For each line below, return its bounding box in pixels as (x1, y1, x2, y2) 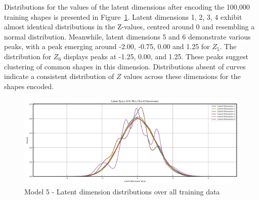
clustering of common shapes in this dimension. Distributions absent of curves (4, 61, 246, 71)
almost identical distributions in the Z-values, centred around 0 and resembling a (4, 21, 255, 32)
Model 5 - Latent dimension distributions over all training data (24, 186, 220, 196)
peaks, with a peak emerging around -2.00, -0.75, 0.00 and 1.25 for (4, 41, 210, 52)
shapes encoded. (4, 81, 54, 91)
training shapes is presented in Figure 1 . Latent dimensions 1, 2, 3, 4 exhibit (4, 11, 242, 22)
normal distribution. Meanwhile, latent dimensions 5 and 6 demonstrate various (4, 31, 251, 42)
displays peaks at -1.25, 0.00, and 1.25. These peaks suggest (63, 51, 249, 61)
